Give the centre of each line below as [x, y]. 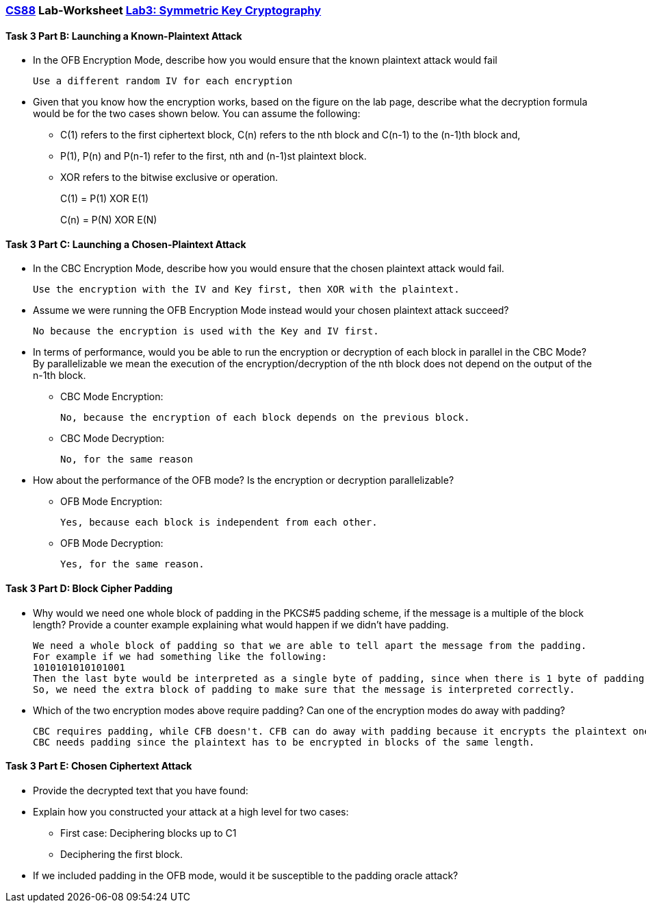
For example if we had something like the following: [180, 656]
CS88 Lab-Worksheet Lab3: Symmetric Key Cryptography [164, 10]
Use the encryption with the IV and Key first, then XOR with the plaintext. [246, 290]
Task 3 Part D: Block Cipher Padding [89, 589]
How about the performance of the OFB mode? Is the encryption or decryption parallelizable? [244, 480]
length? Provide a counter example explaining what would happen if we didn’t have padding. [241, 624]
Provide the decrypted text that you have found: [141, 790]
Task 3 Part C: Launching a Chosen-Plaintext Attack [126, 244]
